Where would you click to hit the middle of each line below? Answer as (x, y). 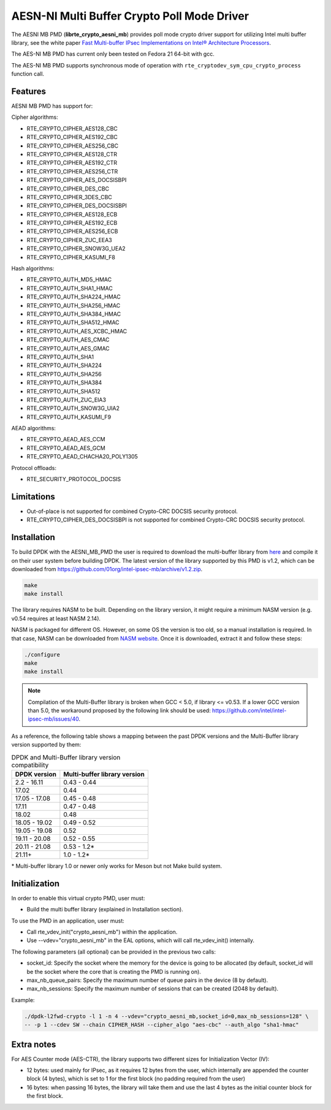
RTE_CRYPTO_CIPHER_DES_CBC (68, 188)
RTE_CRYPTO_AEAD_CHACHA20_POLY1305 (82, 457)
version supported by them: (46, 745)
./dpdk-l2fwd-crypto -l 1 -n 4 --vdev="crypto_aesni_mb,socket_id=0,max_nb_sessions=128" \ (166, 1016)
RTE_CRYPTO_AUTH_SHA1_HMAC (70, 288)
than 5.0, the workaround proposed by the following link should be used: (119, 710)
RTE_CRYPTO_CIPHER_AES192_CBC (72, 137)
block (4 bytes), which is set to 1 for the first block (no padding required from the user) (136, 1079)
